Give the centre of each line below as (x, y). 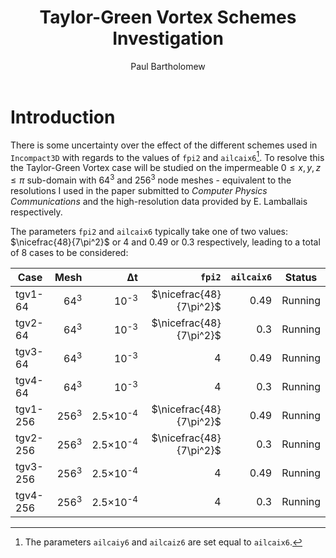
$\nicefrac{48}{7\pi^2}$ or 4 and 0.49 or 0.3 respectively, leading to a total (165, 242)
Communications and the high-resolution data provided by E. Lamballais (159, 201)
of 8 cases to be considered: (69, 252)
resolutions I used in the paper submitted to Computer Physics (139, 190)
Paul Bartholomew (168, 66)
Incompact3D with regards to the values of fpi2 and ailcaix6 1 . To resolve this (167, 156)
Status (301, 277)
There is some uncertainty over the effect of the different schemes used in (164, 145)
